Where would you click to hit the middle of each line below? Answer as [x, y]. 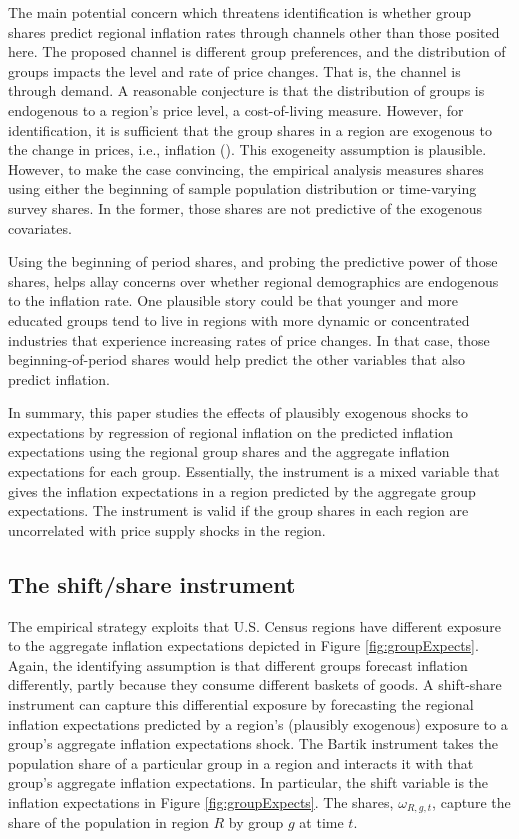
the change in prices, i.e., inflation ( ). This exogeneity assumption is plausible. [247, 149]
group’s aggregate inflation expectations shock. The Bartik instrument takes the [253, 743]
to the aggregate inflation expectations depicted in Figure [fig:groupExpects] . [243, 645]
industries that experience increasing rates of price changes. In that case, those [249, 339]
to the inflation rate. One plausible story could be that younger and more [233, 300]
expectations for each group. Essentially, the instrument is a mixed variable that [254, 471]
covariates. [40, 227]
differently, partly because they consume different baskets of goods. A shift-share [255, 684]
